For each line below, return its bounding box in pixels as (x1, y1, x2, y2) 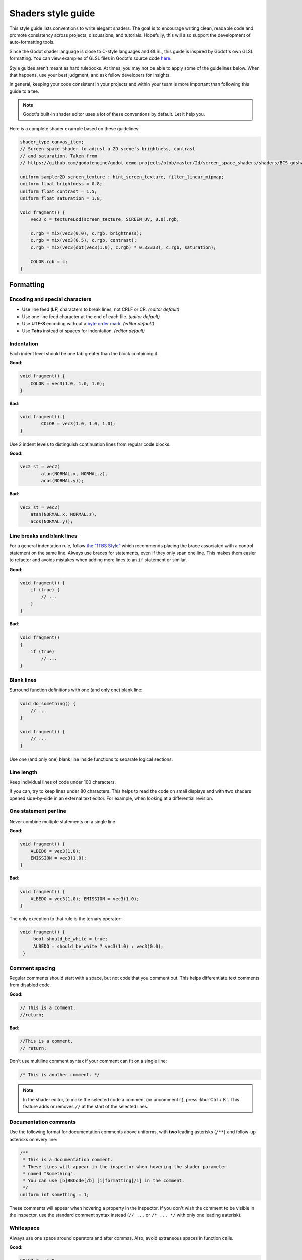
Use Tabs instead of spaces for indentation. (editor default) (22, 328, 145, 334)
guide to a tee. (9, 88, 40, 94)
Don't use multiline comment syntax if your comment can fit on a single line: (9, 1058, 167, 1064)
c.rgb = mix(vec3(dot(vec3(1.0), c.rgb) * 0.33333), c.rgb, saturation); (30, 244, 216, 250)
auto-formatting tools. (9, 39, 55, 45)
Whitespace (9, 1225, 40, 1232)
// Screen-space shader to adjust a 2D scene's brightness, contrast (20, 146, 195, 152)
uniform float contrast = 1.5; (20, 188, 98, 194)
